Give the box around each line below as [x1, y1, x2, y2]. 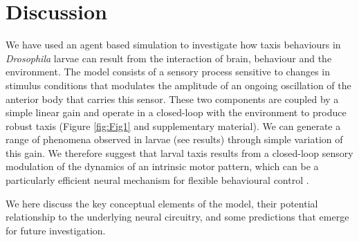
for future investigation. [6, 223, 106, 237]
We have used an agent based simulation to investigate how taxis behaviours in [6, 37, 341, 52]
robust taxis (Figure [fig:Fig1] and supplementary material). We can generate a [6, 118, 341, 133]
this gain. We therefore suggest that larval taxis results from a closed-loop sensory [6, 145, 353, 160]
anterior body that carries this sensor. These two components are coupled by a [6, 91, 339, 106]
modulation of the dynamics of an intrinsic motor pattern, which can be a [6, 159, 319, 174]
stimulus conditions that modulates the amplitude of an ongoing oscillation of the [6, 77, 351, 92]
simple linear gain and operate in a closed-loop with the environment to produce [6, 105, 347, 120]
